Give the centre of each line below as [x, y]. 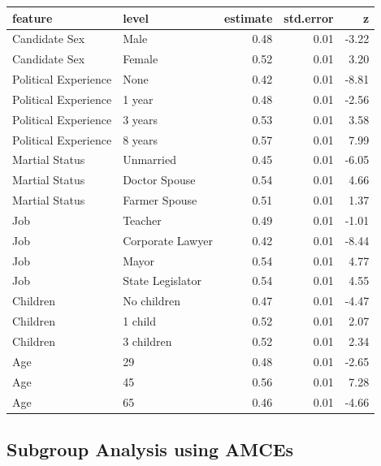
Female [141, 59]
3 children [147, 341]
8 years [141, 139]
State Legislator [162, 280]
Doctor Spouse [159, 180]
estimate [248, 17]
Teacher [142, 220]
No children [152, 301]
